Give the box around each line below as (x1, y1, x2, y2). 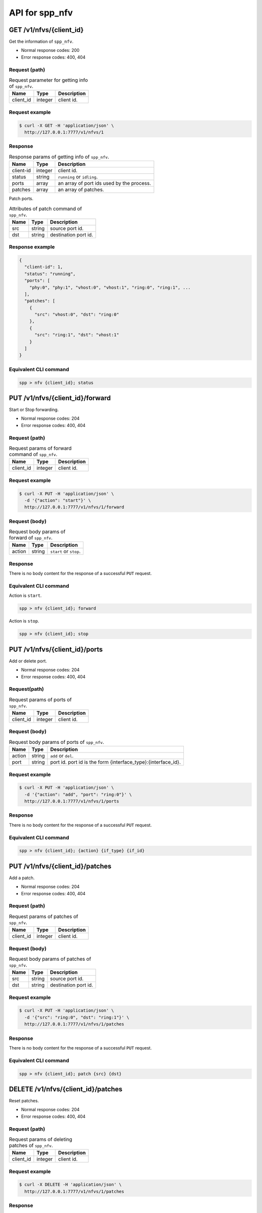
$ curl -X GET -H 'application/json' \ (19, 123, 114, 128)
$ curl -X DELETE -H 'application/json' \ (19, 1182, 122, 1187)
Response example (9, 244, 55, 250)
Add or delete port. (9, 658, 47, 664)
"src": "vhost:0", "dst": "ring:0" (34, 312, 119, 317)
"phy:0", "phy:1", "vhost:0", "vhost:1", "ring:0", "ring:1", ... (29, 284, 191, 290)
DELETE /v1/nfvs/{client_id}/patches (9, 1085, 123, 1093)
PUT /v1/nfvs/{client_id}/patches (9, 862, 112, 870)
